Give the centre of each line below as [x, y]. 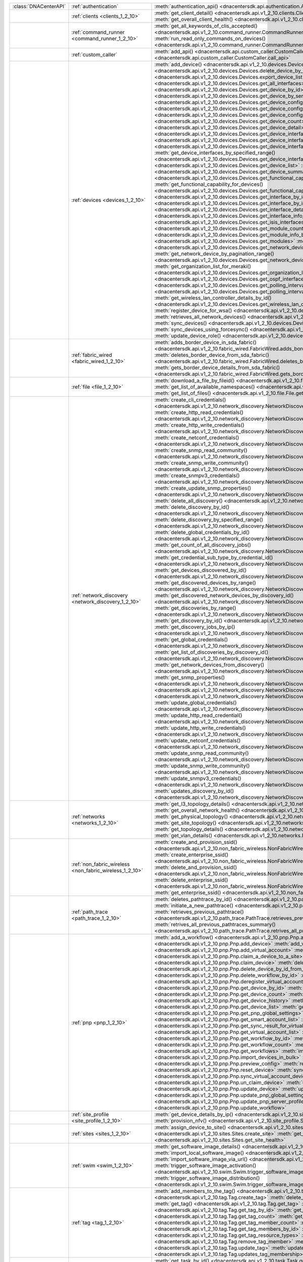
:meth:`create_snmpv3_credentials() [197, 476]
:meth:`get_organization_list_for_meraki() [203, 266]
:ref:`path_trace [90, 912]
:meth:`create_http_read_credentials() [199, 412]
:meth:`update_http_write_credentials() [200, 728]
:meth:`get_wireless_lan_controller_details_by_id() [213, 298]
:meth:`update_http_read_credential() [198, 715]
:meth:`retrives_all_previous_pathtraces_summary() [215, 925]
